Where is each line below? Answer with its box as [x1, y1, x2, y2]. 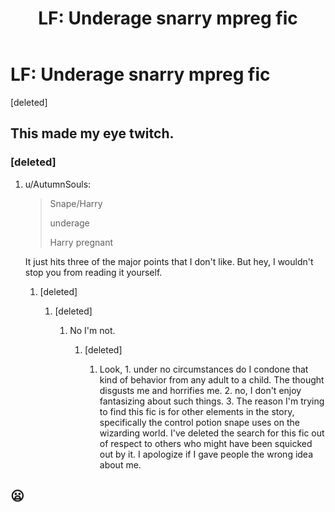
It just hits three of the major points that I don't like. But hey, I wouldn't [24, 255, 314, 267]
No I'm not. [69, 324, 116, 336]
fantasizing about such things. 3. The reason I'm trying [99, 395, 325, 407]
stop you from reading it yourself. [24, 266, 163, 278]
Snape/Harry [49, 197, 103, 209]
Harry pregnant [49, 236, 113, 248]
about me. [99, 458, 142, 471]
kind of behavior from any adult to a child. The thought [99, 373, 325, 386]
